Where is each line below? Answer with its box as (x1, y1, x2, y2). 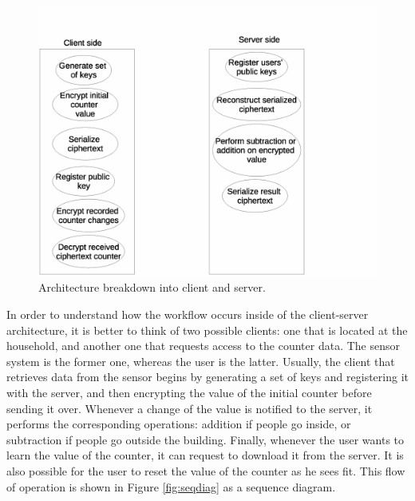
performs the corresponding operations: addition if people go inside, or (6, 416, 351, 432)
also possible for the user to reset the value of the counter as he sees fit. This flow (6, 463, 405, 479)
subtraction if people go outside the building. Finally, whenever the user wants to (6, 431, 405, 447)
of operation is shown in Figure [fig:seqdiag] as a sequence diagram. (6, 478, 336, 495)
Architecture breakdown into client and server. (38, 279, 266, 296)
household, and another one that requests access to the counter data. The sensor (6, 337, 400, 354)
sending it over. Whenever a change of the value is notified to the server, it (6, 400, 373, 416)
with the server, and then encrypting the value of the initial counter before (6, 384, 372, 401)
